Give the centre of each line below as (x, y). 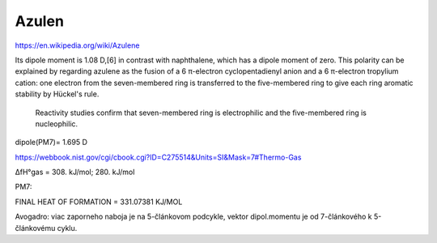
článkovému (35, 228)
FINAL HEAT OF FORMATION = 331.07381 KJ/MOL (99, 202)
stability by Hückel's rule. (57, 94)
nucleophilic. (57, 124)
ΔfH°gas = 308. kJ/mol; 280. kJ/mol (75, 172)
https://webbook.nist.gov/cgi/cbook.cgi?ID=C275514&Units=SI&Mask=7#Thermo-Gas (158, 157)
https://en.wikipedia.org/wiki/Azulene (77, 45)
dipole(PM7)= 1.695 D (51, 143)
